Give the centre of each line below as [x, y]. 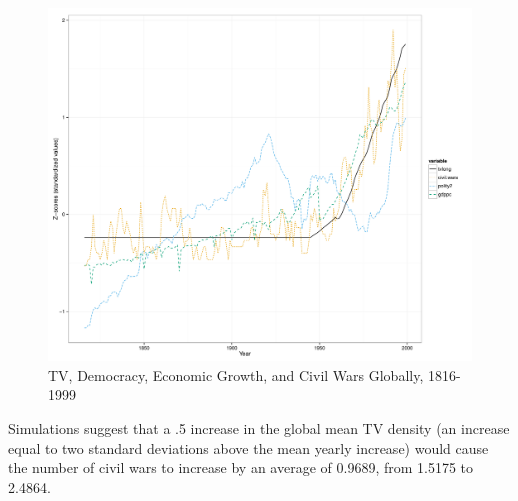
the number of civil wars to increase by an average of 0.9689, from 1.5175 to [241, 467]
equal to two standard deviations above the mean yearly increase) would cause [248, 447]
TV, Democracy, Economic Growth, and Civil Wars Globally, [236, 374]
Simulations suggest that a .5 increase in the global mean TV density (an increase [259, 427]
